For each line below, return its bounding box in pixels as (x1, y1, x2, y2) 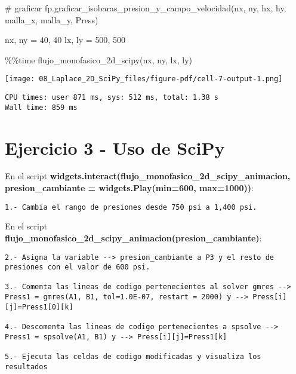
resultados (5, 362, 48, 371)
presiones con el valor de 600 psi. (5, 263, 150, 272)
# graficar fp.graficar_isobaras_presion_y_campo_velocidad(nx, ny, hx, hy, (5, 2, 286, 14)
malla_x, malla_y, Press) (5, 13, 98, 26)
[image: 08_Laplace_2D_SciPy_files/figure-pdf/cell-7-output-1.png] (5, 75, 283, 84)
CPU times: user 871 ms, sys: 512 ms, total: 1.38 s (5, 93, 218, 102)
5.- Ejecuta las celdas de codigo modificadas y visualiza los (5, 352, 261, 361)
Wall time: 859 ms (5, 103, 78, 112)
